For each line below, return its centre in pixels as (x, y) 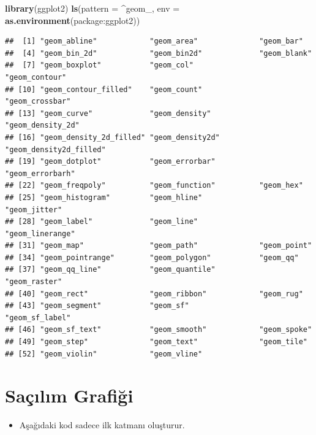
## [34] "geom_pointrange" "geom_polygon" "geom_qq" (152, 257)
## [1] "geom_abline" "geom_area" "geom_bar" (154, 41)
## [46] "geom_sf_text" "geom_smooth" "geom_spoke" (159, 330)
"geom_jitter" (34, 210)
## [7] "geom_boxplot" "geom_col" (99, 65)
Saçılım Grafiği (69, 395)
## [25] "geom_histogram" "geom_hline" (104, 197)
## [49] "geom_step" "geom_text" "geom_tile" (156, 342)
